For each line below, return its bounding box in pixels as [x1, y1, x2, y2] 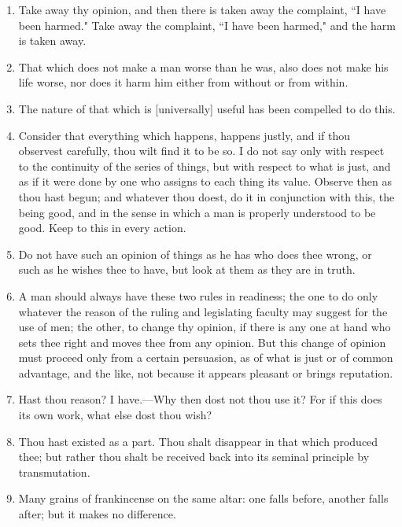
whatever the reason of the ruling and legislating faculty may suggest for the [18, 303, 388, 319]
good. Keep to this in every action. [18, 219, 186, 236]
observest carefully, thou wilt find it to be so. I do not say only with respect [18, 142, 385, 159]
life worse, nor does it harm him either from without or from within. [18, 74, 349, 90]
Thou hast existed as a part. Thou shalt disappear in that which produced [18, 433, 378, 449]
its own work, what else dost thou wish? [18, 407, 212, 423]
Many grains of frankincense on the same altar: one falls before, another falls [18, 490, 389, 507]
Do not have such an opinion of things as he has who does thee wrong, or [18, 245, 372, 262]
